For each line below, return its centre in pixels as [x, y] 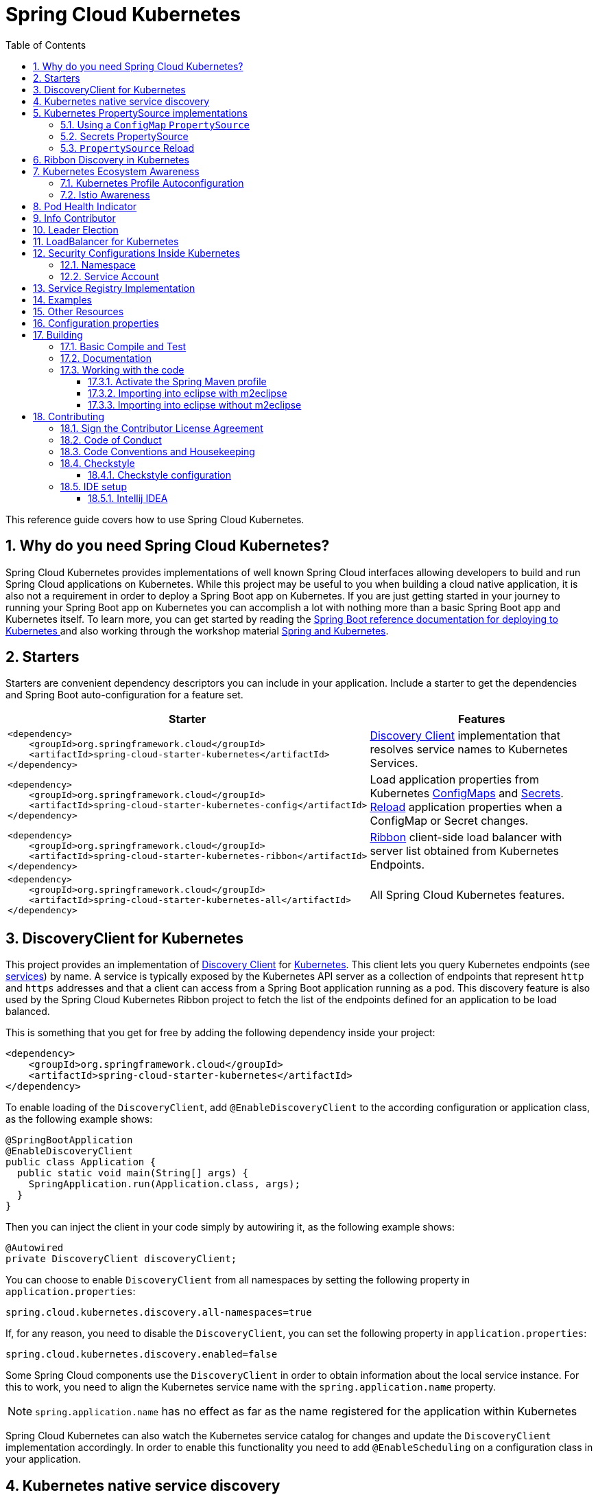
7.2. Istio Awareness [105, 194]
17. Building [58, 334]
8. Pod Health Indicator [85, 206]
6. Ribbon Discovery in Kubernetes [111, 159]
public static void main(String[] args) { [133, 1173]
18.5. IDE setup [94, 486]
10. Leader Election [76, 229]
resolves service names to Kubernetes [469, 750]
